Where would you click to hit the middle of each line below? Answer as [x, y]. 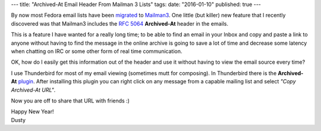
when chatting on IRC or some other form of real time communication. [97, 51]
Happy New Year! [32, 112]
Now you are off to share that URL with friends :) [70, 101]
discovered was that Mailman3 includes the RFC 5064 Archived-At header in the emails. [120, 23]
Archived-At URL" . [33, 90]
